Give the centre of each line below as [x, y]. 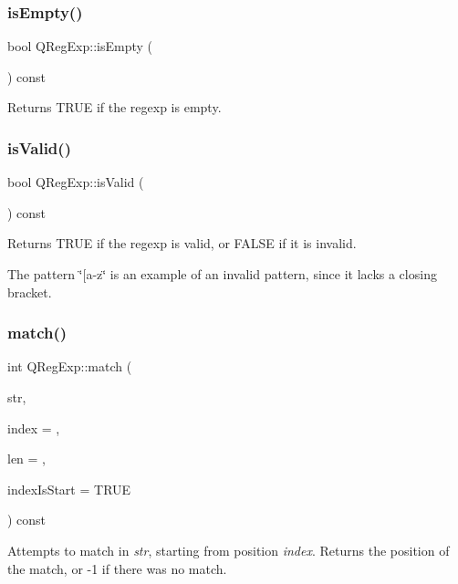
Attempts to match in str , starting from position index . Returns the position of [229, 550]
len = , [26, 459]
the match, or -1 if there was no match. [117, 568]
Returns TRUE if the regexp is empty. [114, 107]
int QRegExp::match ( [70, 366]
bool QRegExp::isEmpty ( [80, 46]
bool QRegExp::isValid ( [76, 182]
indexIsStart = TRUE [69, 489]
